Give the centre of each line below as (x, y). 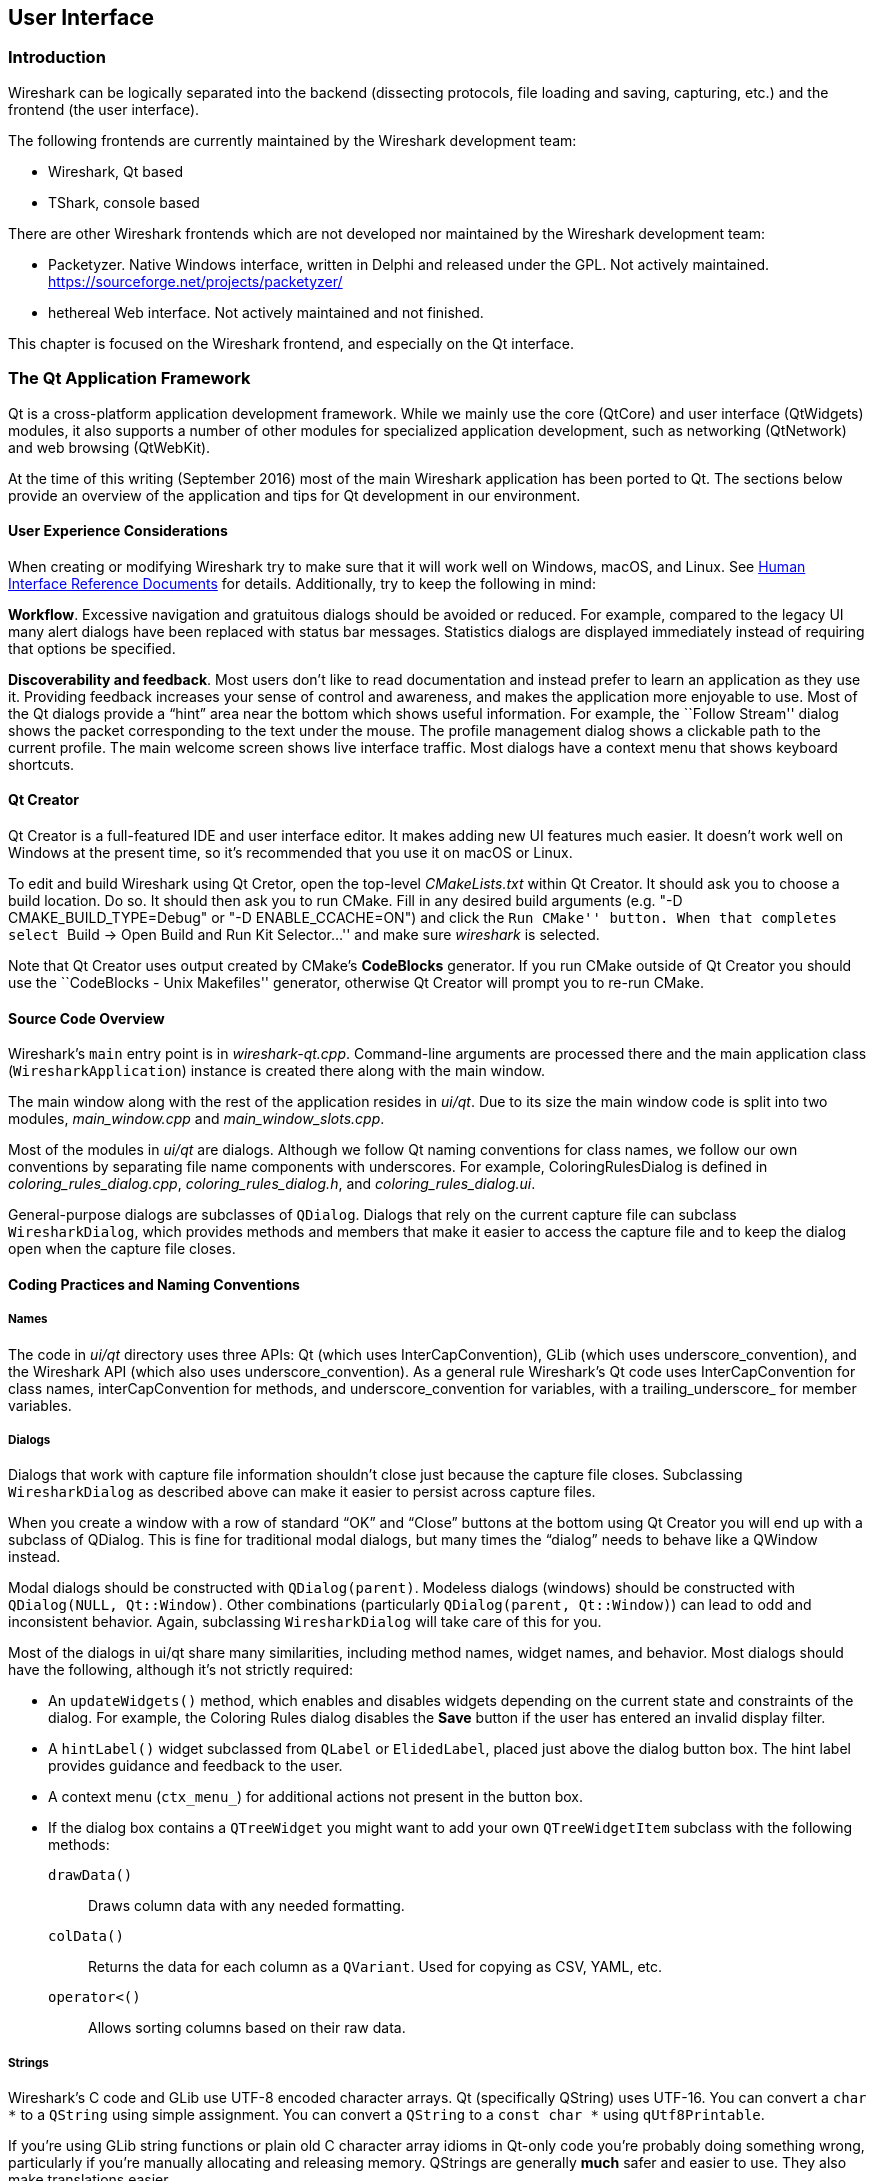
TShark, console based (124, 202)
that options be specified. (92, 648)
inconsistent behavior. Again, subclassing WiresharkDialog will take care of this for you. (305, 1622)
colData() (86, 1936)
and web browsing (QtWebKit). (109, 447)
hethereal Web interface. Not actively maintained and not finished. (266, 312)
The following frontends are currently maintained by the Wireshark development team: (292, 140)
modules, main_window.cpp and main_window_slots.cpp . (196, 1119)
